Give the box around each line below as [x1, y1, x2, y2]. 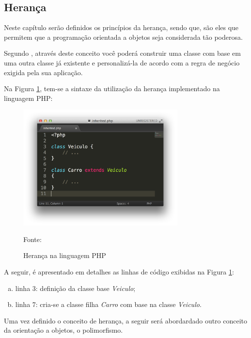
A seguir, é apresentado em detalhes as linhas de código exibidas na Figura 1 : [4, 266, 234, 276]
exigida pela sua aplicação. [4, 67, 83, 77]
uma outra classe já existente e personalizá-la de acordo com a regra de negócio [4, 57, 240, 67]
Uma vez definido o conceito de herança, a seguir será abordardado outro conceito [4, 315, 248, 325]
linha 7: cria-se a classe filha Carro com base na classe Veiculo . [15, 299, 202, 309]
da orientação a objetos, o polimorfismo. [4, 325, 123, 335]
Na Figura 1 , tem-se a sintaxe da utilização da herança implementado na [4, 83, 220, 94]
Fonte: [23, 234, 42, 244]
